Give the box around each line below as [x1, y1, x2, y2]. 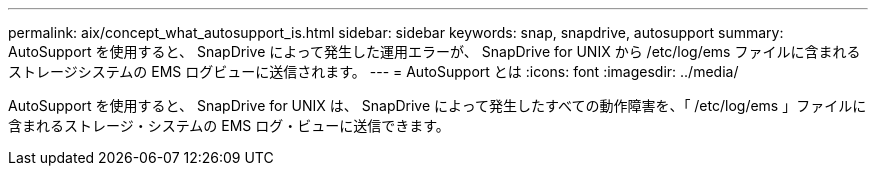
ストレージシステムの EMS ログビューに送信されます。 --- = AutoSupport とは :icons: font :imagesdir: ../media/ [8, 63, 739, 80]
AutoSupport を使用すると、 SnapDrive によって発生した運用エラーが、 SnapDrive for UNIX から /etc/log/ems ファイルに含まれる [8, 43, 861, 60]
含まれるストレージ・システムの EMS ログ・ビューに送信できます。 [8, 117, 450, 134]
